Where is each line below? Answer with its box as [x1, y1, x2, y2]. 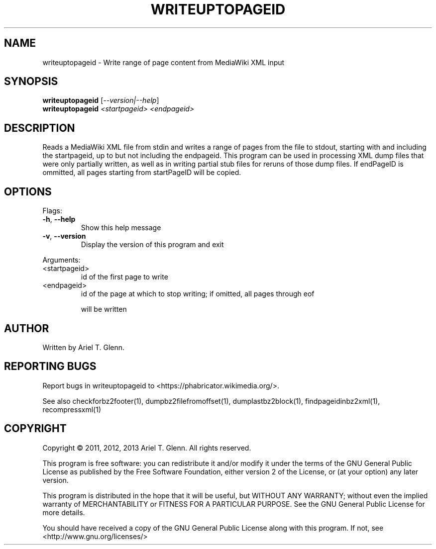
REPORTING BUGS [4, 360, 97, 373]
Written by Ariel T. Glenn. [42, 343, 125, 352]
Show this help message [81, 223, 161, 232]
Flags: [42, 206, 62, 215]
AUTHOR [4, 322, 49, 335]
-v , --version [42, 232, 86, 241]
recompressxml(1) [42, 405, 102, 414]
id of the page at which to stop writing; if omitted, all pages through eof [81, 289, 315, 298]
